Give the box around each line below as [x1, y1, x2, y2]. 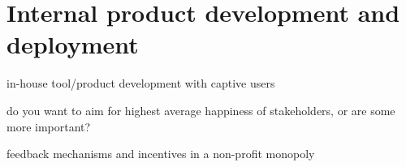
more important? [6, 118, 91, 135]
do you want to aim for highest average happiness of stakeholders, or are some [6, 101, 395, 118]
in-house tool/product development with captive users [6, 75, 275, 92]
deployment [6, 28, 139, 61]
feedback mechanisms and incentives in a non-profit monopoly [6, 145, 315, 162]
